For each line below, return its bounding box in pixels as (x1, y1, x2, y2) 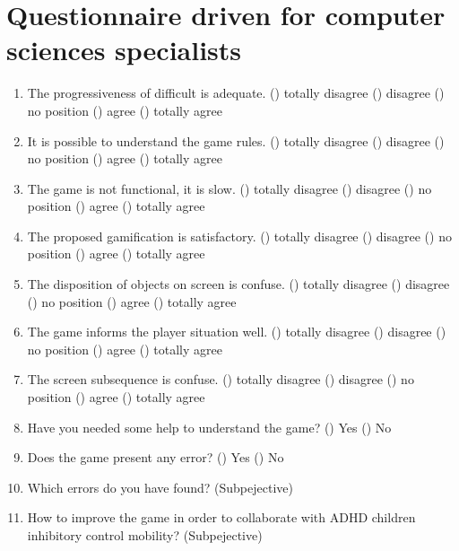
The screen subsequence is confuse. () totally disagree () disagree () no (27, 370, 414, 389)
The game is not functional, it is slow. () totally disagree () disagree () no (27, 179, 432, 197)
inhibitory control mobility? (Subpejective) (27, 526, 263, 544)
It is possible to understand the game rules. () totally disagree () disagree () (27, 131, 445, 150)
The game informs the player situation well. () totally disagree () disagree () (27, 322, 446, 341)
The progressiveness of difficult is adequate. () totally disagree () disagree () (27, 83, 445, 102)
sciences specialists (6, 31, 242, 68)
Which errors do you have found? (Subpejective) (27, 477, 293, 496)
